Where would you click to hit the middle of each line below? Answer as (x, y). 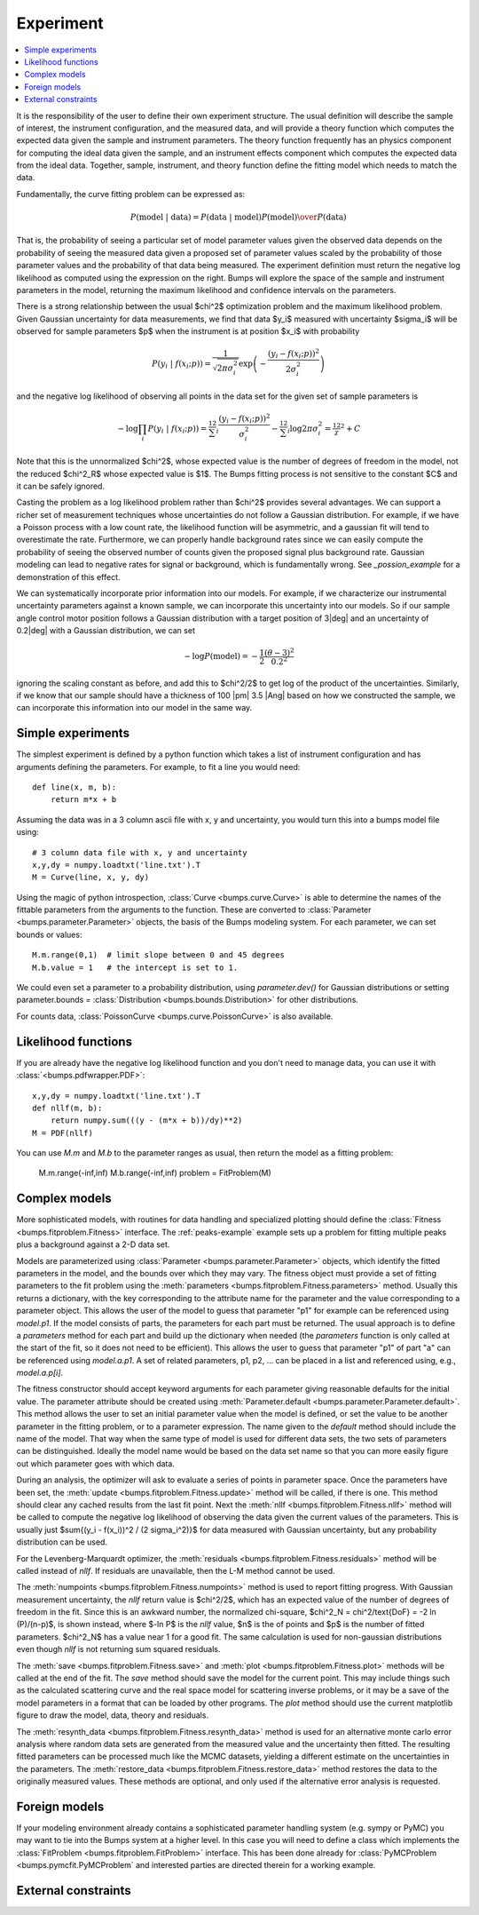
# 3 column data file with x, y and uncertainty (140, 852)
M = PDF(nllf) (63, 1133)
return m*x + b (83, 800)
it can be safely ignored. (61, 486)
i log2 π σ (302, 429)
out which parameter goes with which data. (95, 1463)
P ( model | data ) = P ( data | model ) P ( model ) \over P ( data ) (238, 217)
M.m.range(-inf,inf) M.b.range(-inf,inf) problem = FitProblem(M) (155, 1173)
